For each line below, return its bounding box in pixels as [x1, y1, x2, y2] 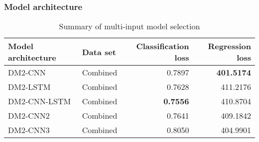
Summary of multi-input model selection [59, 20, 200, 32]
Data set [82, 46, 116, 58]
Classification [136, 40, 189, 52]
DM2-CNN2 [8, 110, 50, 122]
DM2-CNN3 [8, 124, 50, 136]
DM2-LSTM [8, 81, 51, 93]
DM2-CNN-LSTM [8, 95, 71, 107]
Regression [208, 40, 251, 52]
